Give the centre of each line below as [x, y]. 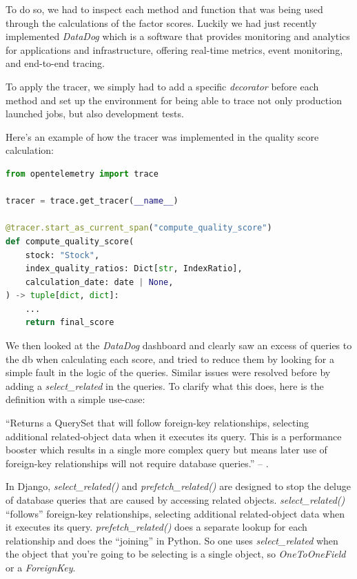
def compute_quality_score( [70, 241]
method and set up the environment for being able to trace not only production [174, 100]
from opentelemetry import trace [82, 174]
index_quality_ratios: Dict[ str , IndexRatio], [134, 269]
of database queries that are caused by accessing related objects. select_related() [175, 500]
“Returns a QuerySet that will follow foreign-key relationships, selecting [157, 423]
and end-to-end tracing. [55, 63]
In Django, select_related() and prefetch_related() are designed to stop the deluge [178, 486]
